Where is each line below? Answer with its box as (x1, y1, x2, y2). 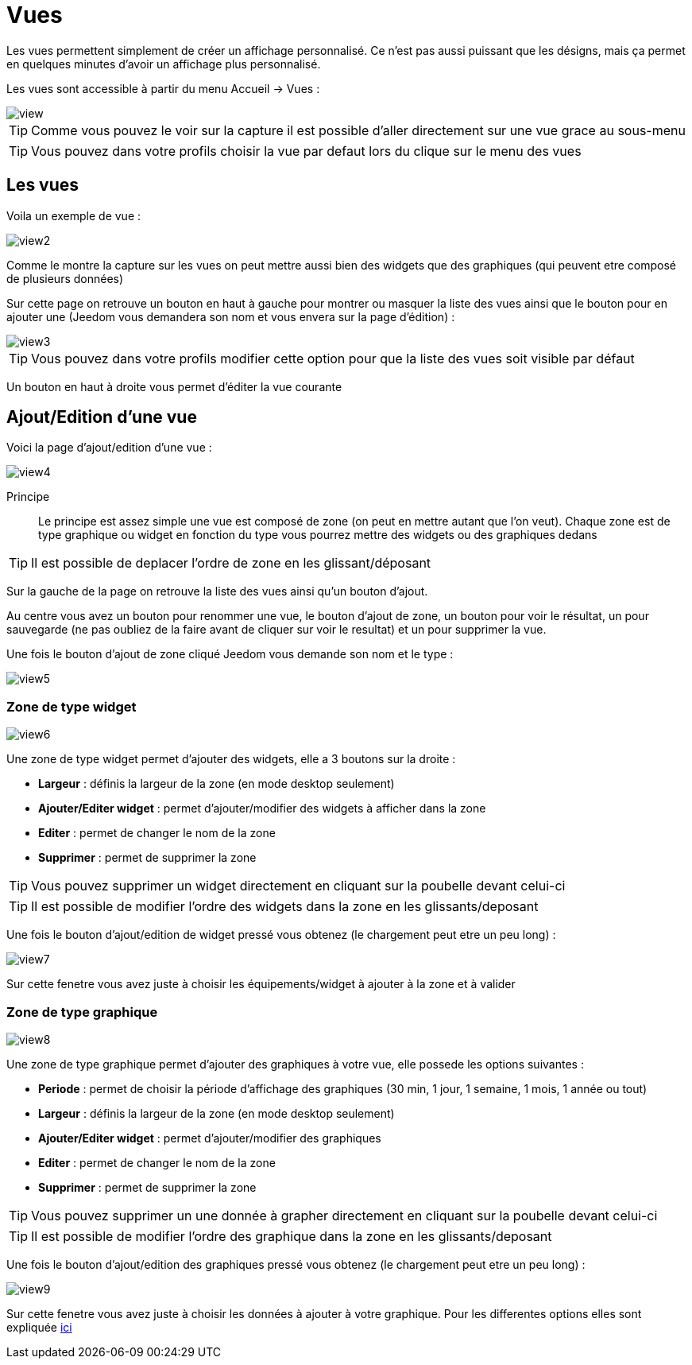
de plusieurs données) (6, 271, 124, 285)
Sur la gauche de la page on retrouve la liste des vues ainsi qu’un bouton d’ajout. (6, 584, 428, 599)
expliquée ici (6, 1320, 72, 1334)
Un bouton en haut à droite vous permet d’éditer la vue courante (6, 379, 342, 394)
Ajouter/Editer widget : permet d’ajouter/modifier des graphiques (38, 1130, 381, 1145)
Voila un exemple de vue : (6, 208, 141, 223)
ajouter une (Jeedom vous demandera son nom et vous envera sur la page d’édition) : (6, 309, 455, 324)
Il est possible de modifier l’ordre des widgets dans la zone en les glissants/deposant (31, 898, 539, 915)
